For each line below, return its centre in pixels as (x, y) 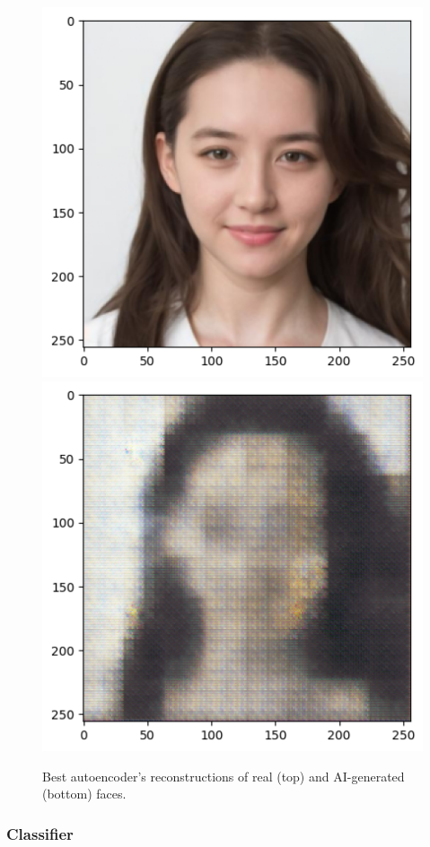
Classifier (40, 833)
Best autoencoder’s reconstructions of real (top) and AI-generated (224, 776)
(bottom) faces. (84, 794)
